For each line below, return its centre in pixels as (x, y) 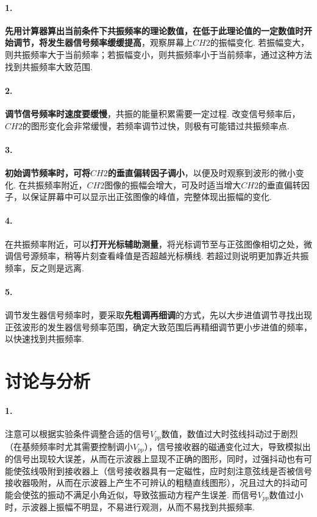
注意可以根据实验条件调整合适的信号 (77, 434)
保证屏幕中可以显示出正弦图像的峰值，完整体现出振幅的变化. (151, 197)
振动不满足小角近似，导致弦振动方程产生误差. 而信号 (152, 494)
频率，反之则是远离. (45, 267)
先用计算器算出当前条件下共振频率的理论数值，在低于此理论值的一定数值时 (154, 30)
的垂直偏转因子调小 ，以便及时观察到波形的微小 (201, 172)
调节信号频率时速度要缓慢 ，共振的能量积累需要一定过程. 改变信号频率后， (153, 113)
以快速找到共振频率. (45, 339)
